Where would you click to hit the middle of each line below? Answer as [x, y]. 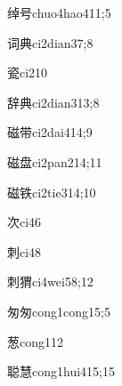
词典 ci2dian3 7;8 [50, 42]
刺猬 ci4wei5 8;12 [50, 281]
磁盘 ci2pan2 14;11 [55, 161]
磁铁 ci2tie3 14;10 [52, 192]
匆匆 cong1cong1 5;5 [59, 311]
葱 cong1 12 [35, 341]
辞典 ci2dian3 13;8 [53, 102]
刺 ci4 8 [24, 251]
